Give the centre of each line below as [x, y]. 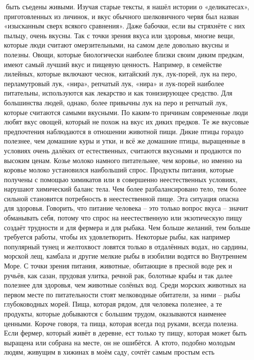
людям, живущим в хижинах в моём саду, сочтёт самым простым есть [109, 352]
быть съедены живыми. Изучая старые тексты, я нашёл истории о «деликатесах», [127, 6]
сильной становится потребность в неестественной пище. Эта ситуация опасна [121, 198]
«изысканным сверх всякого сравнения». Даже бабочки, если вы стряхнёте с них [125, 26]
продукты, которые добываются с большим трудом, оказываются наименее [115, 313]
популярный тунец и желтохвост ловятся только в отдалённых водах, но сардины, [126, 246]
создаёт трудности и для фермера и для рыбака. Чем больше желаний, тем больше [127, 227]
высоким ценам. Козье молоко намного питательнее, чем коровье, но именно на [123, 160]
